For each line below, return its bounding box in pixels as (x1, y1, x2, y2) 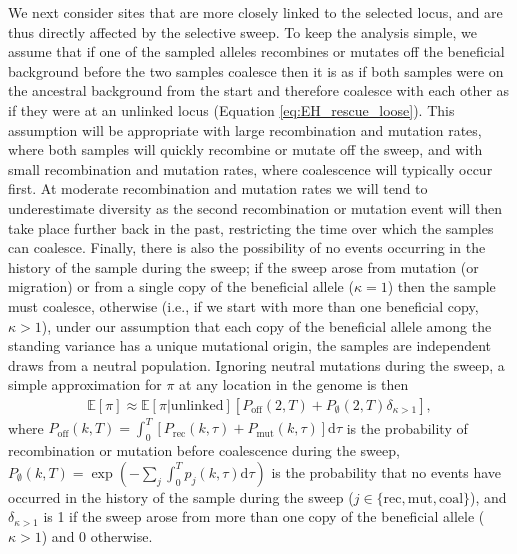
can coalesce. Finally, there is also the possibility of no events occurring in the (8, 237, 486, 258)
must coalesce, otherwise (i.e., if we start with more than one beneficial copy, (8, 295, 479, 316)
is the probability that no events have (271, 461, 502, 482)
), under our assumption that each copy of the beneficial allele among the (41, 315, 492, 336)
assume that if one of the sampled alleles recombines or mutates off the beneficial (8, 41, 505, 62)
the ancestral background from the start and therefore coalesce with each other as (8, 80, 510, 101)
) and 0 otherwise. (41, 525, 153, 546)
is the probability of (346, 417, 468, 438)
